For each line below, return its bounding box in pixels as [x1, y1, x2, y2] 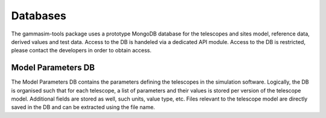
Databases [11, 9, 66, 22]
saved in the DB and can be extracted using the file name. [11, 104, 155, 111]
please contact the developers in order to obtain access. [11, 47, 152, 54]
